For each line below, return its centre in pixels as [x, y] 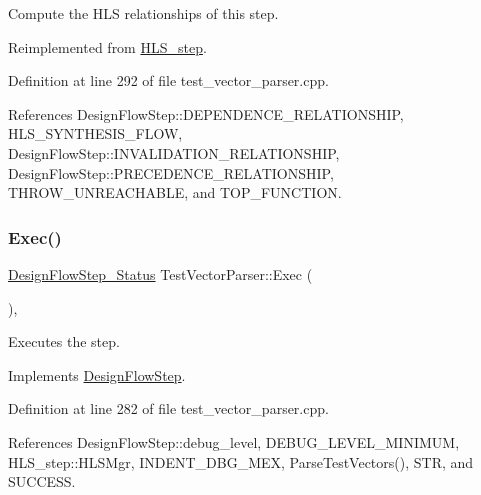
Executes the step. [64, 341]
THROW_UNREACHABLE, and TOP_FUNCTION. [175, 192]
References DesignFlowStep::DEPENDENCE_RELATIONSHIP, [206, 113]
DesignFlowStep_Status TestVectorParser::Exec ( [160, 273]
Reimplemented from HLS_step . [107, 46]
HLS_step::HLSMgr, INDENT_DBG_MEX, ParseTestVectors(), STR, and [241, 461]
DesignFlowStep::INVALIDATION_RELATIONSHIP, [174, 152]
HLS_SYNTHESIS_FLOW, [95, 133]
